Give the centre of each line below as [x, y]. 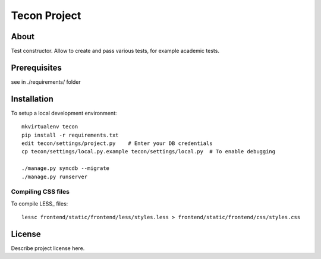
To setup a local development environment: [64, 113]
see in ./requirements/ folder [46, 82]
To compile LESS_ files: [40, 203]
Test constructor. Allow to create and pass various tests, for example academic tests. [115, 51]
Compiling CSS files [40, 192]
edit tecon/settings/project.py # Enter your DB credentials [117, 143]
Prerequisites [36, 67]
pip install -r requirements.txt [70, 135]
